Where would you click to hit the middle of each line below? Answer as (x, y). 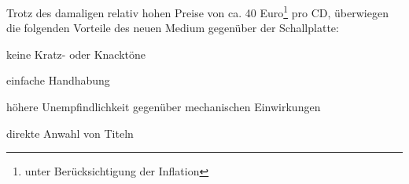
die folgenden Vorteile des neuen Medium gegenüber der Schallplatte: (173, 28)
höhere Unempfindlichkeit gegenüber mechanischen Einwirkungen (164, 107)
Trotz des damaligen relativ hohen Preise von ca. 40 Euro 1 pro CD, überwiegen (197, 11)
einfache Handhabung (58, 80)
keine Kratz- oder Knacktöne (76, 54)
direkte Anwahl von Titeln (70, 133)
